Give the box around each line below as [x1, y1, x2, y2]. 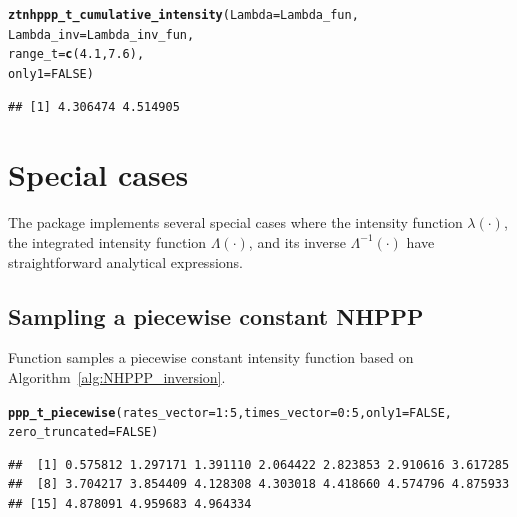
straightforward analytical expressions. [8, 251, 243, 272]
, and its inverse [248, 231, 346, 252]
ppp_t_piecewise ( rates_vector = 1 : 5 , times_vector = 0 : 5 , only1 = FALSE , [8, 405, 453, 420]
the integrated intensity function [8, 231, 207, 252]
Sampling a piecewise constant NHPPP [8, 300, 424, 331]
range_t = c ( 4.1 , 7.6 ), [8, 47, 145, 62]
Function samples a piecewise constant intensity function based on [8, 347, 414, 368]
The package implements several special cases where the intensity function [8, 212, 463, 233]
